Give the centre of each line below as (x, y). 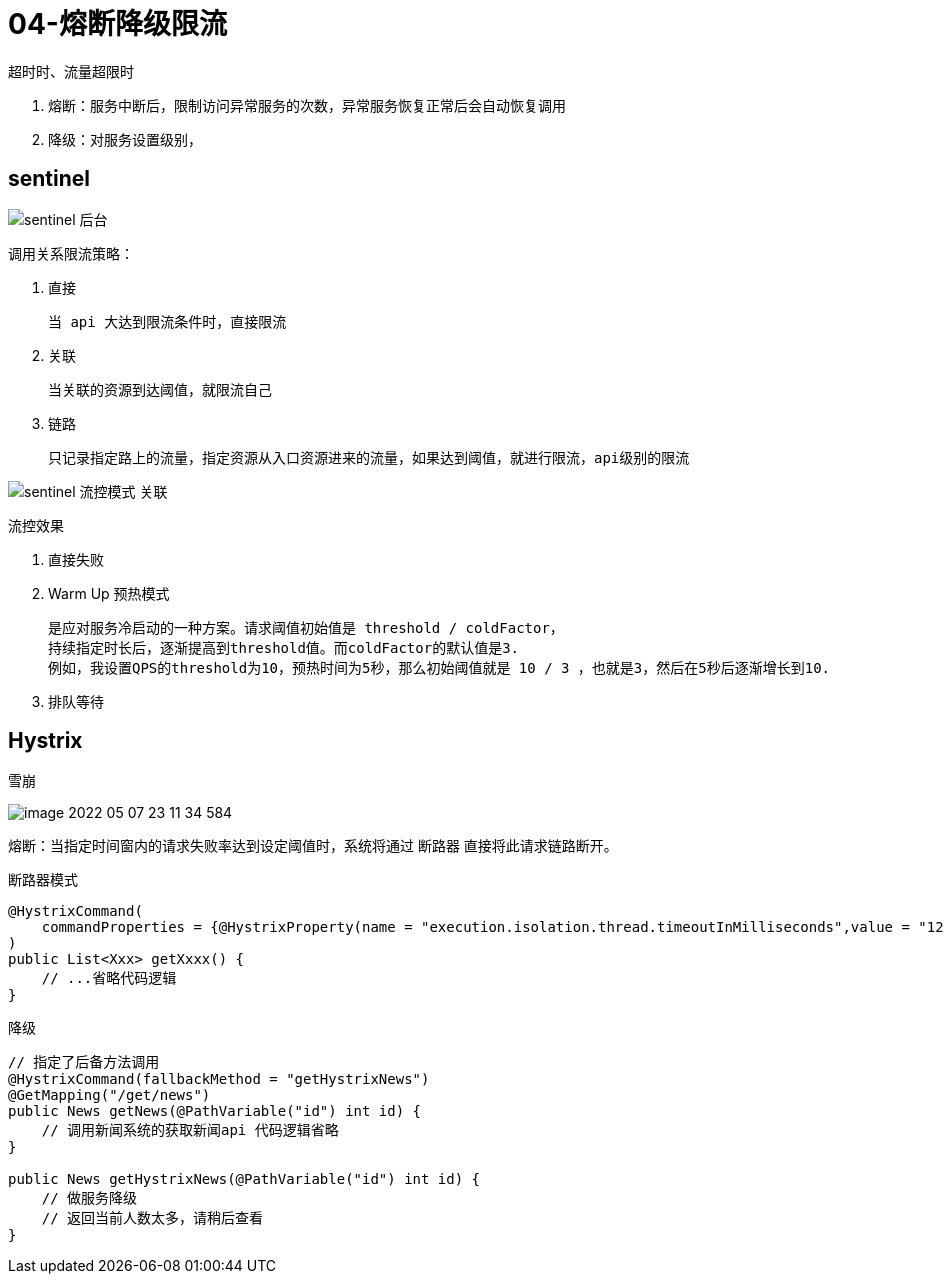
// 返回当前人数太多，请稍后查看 (152, 1218)
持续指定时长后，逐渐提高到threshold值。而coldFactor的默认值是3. (284, 647)
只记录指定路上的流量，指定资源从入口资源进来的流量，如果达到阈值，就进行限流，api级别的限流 (369, 457)
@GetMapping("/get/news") (109, 1095)
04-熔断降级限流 (117, 24)
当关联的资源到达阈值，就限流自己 (160, 389)
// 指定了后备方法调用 (84, 1062)
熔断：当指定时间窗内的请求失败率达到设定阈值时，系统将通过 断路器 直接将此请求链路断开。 (313, 846)
